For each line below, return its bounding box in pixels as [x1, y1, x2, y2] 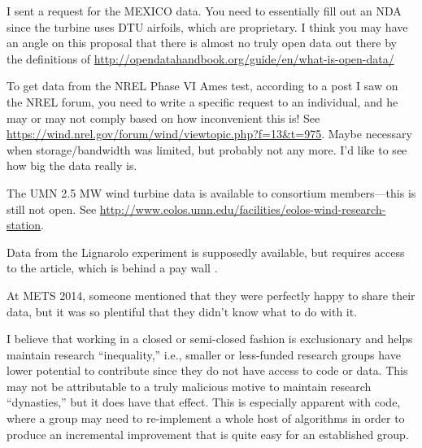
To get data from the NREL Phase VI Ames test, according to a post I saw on [7, 77, 398, 94]
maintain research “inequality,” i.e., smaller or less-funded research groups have [7, 346, 401, 363]
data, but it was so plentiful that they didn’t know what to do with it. [7, 302, 358, 320]
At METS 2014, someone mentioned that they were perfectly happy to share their [7, 286, 415, 303]
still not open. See [7, 200, 97, 217]
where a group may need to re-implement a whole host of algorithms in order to [7, 410, 405, 427]
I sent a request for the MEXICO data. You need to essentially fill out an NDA [7, 2, 402, 19]
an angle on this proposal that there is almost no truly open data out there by [7, 34, 397, 51]
